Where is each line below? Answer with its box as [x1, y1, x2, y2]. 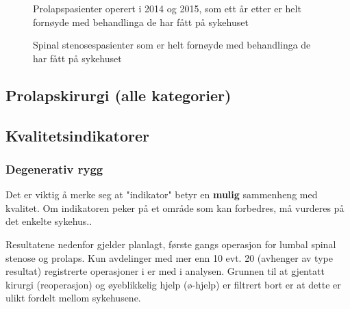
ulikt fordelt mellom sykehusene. [5, 291, 141, 305]
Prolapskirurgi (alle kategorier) [5, 84, 232, 105]
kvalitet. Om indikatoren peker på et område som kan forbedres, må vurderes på [5, 200, 345, 215]
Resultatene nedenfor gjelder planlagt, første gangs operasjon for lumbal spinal [5, 237, 336, 251]
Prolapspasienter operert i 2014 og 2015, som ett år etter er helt [33, 1, 301, 15]
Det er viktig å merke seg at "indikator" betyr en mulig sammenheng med [5, 187, 318, 202]
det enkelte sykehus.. [5, 214, 92, 228]
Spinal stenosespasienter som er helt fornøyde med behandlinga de [33, 38, 311, 52]
